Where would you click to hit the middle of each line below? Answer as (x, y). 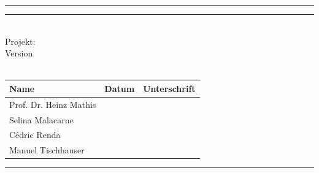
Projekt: (20, 41)
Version (19, 53)
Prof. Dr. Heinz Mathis (53, 104)
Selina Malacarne (41, 119)
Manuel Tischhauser (47, 150)
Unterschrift (169, 88)
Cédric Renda (35, 135)
